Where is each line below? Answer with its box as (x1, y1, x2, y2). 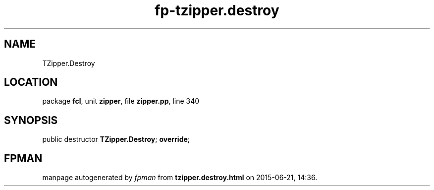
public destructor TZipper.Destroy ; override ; (42, 135, 190, 144)
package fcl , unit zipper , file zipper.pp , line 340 (42, 97, 200, 106)
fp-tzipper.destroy (155, 2, 279, 19)
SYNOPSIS (4, 114, 58, 127)
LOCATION (4, 76, 58, 89)
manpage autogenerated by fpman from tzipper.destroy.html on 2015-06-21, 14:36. (42, 173, 318, 182)
